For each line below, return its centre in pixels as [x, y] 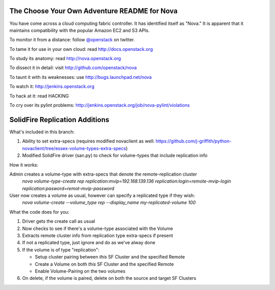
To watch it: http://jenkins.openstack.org [52, 86]
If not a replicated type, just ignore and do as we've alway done [89, 243]
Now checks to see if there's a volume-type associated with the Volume [98, 228]
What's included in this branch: [42, 132]
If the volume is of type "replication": [61, 250]
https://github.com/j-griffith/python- [194, 141]
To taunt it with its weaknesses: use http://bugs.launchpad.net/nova [81, 77]
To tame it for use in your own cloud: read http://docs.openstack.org [81, 49]
